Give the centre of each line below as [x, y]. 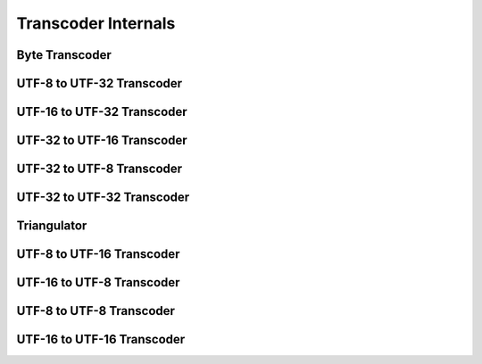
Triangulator [52, 226]
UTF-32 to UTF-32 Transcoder [103, 198]
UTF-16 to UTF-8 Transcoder [98, 282]
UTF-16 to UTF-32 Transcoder [102, 112]
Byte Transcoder [64, 55]
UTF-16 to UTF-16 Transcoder [101, 339]
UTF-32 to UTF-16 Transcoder [102, 141]
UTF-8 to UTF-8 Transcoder [96, 311]
